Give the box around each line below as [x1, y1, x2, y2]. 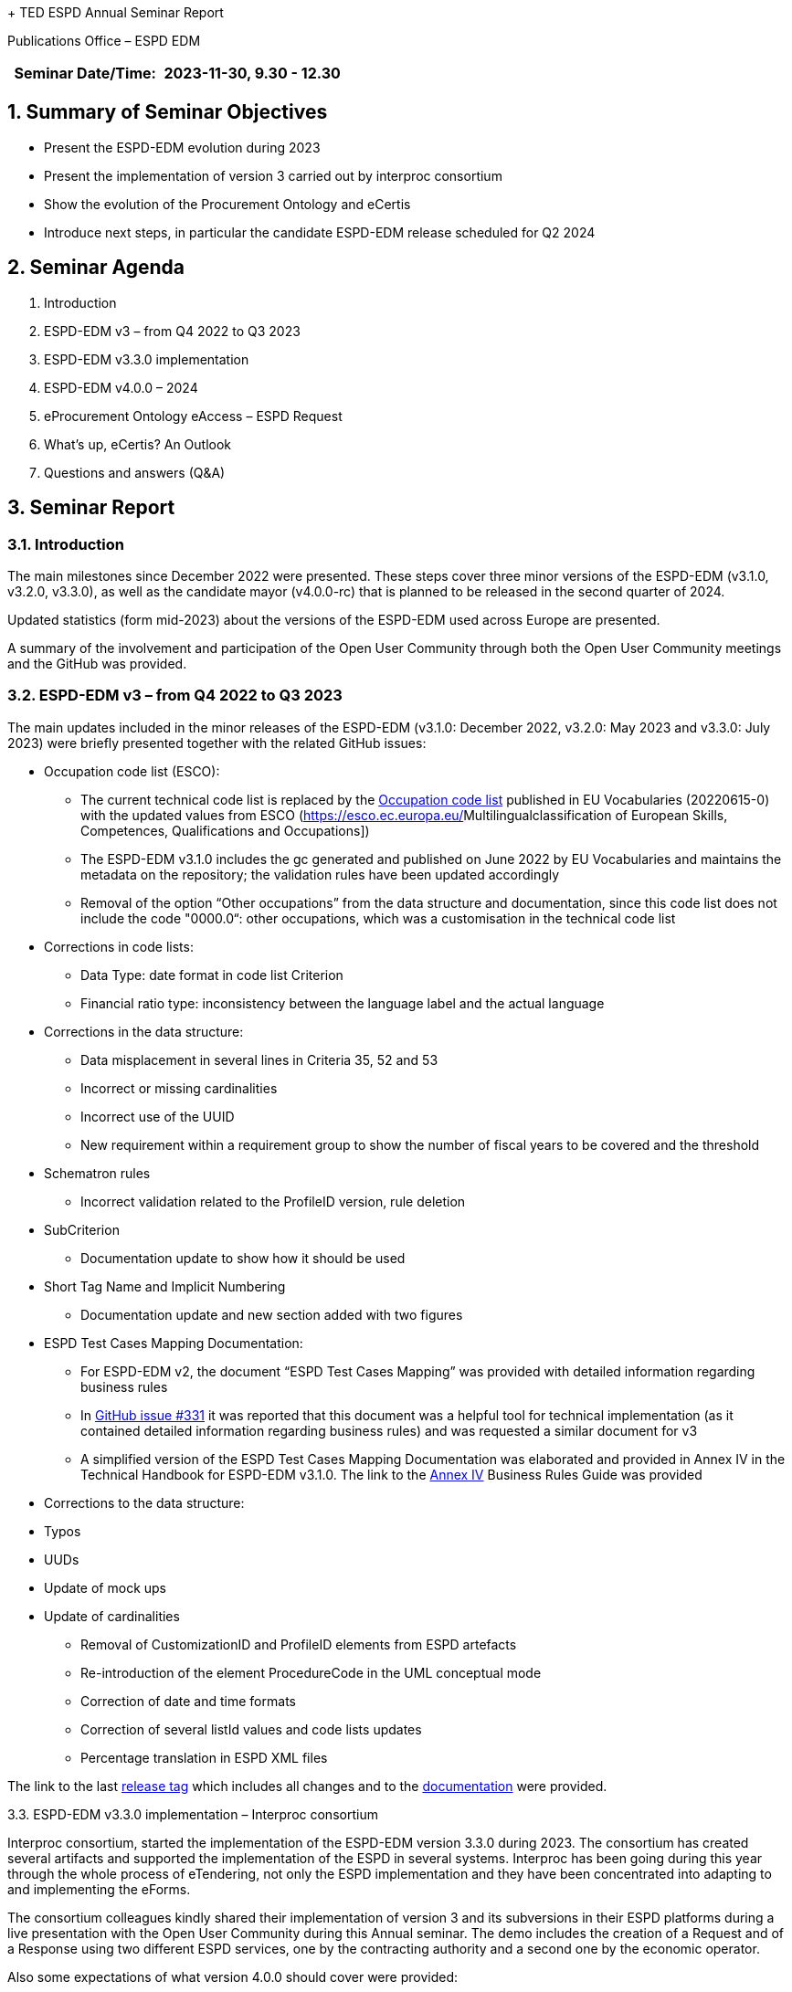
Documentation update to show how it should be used [80, 1249, 406, 1266]
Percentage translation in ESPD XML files [80, 1749, 328, 1765]
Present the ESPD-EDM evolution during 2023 [44, 139, 321, 155]
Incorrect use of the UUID [80, 1108, 235, 1124]
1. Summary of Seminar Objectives [7, 100, 328, 124]
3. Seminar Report [7, 496, 175, 520]
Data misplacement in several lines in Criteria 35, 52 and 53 [80, 1051, 438, 1068]
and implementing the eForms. [7, 1881, 191, 1897]
